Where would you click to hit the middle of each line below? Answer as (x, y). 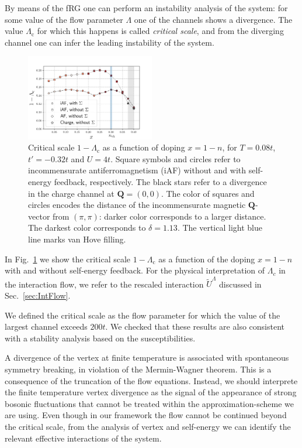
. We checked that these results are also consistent (195, 326)
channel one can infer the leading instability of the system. (110, 42)
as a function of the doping (207, 259)
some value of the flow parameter (64, 19)
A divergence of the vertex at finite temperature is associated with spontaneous (147, 358)
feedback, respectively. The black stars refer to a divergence (160, 181)
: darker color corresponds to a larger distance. (183, 216)
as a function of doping (144, 147)
